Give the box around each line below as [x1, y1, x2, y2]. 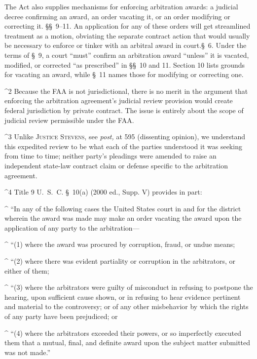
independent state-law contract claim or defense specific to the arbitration [4, 160, 228, 170]
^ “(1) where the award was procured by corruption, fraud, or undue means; [4, 239, 235, 249]
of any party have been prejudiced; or [4, 311, 118, 321]
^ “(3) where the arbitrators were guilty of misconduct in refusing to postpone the [4, 282, 253, 292]
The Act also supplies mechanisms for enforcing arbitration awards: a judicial [4, 1, 238, 11]
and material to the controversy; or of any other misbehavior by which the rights [4, 301, 249, 312]
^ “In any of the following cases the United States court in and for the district [4, 203, 241, 213]
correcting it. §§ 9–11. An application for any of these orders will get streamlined [4, 21, 251, 31]
